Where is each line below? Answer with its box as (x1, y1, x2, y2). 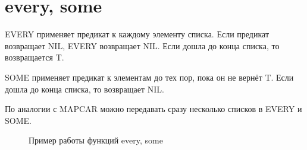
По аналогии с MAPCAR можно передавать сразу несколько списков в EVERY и (5, 103, 302, 115)
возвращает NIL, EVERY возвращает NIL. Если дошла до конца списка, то (5, 39, 280, 52)
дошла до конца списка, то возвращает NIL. (5, 82, 164, 95)
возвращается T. (5, 51, 64, 63)
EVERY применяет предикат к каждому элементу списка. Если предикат (5, 28, 270, 40)
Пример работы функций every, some (29, 134, 163, 146)
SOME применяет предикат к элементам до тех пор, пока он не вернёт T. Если (5, 71, 294, 83)
